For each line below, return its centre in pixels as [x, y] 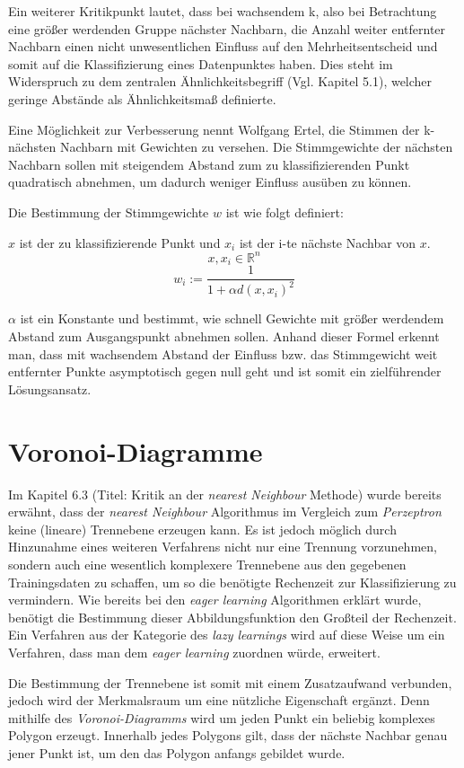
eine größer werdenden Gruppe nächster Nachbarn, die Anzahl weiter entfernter [227, 28]
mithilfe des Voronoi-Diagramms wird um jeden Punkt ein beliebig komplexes [222, 717]
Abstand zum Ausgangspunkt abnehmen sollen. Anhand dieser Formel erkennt [224, 336]
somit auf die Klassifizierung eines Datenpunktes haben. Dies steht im [201, 63]
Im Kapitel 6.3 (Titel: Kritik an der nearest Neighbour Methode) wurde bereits [225, 494]
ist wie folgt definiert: [285, 212]
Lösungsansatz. [50, 388]
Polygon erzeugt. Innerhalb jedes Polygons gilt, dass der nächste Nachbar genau [228, 735]
